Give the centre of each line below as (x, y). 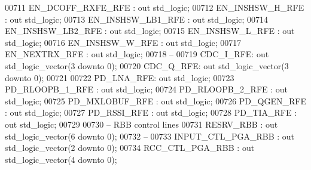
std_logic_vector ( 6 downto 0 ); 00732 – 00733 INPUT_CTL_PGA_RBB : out (150, 136)
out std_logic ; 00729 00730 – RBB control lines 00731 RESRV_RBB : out (141, 124)
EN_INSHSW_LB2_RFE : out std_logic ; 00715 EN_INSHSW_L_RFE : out (150, 31)
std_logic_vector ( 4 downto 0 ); (61, 159)
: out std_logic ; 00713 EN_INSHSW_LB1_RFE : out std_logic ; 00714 (137, 19)
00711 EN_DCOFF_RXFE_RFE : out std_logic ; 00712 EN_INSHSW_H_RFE (155, 7)
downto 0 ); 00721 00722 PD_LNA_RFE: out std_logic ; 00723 (120, 77)
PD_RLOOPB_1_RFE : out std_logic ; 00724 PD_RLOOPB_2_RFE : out (147, 89)
